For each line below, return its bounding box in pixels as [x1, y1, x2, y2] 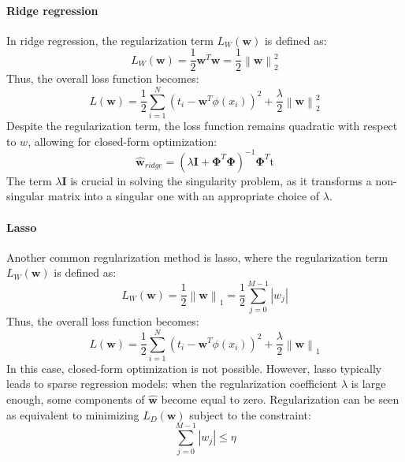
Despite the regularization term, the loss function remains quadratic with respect [6, 117, 398, 134]
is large [351, 375, 386, 392]
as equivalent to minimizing [6, 406, 139, 423]
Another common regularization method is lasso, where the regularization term [6, 248, 388, 265]
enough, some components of [6, 391, 145, 408]
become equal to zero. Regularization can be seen [161, 391, 399, 408]
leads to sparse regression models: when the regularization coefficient [6, 375, 338, 392]
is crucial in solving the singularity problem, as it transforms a [70, 172, 372, 188]
